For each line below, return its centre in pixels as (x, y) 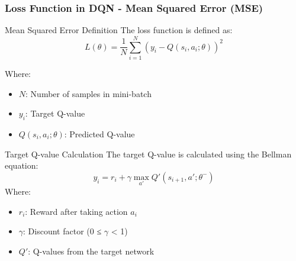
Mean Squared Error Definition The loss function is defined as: (119, 30)
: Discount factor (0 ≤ (62, 231)
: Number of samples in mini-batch (89, 93)
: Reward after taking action (76, 211)
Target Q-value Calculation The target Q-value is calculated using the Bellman (148, 154)
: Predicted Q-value (99, 133)
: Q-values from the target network (91, 251)
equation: (22, 165)
